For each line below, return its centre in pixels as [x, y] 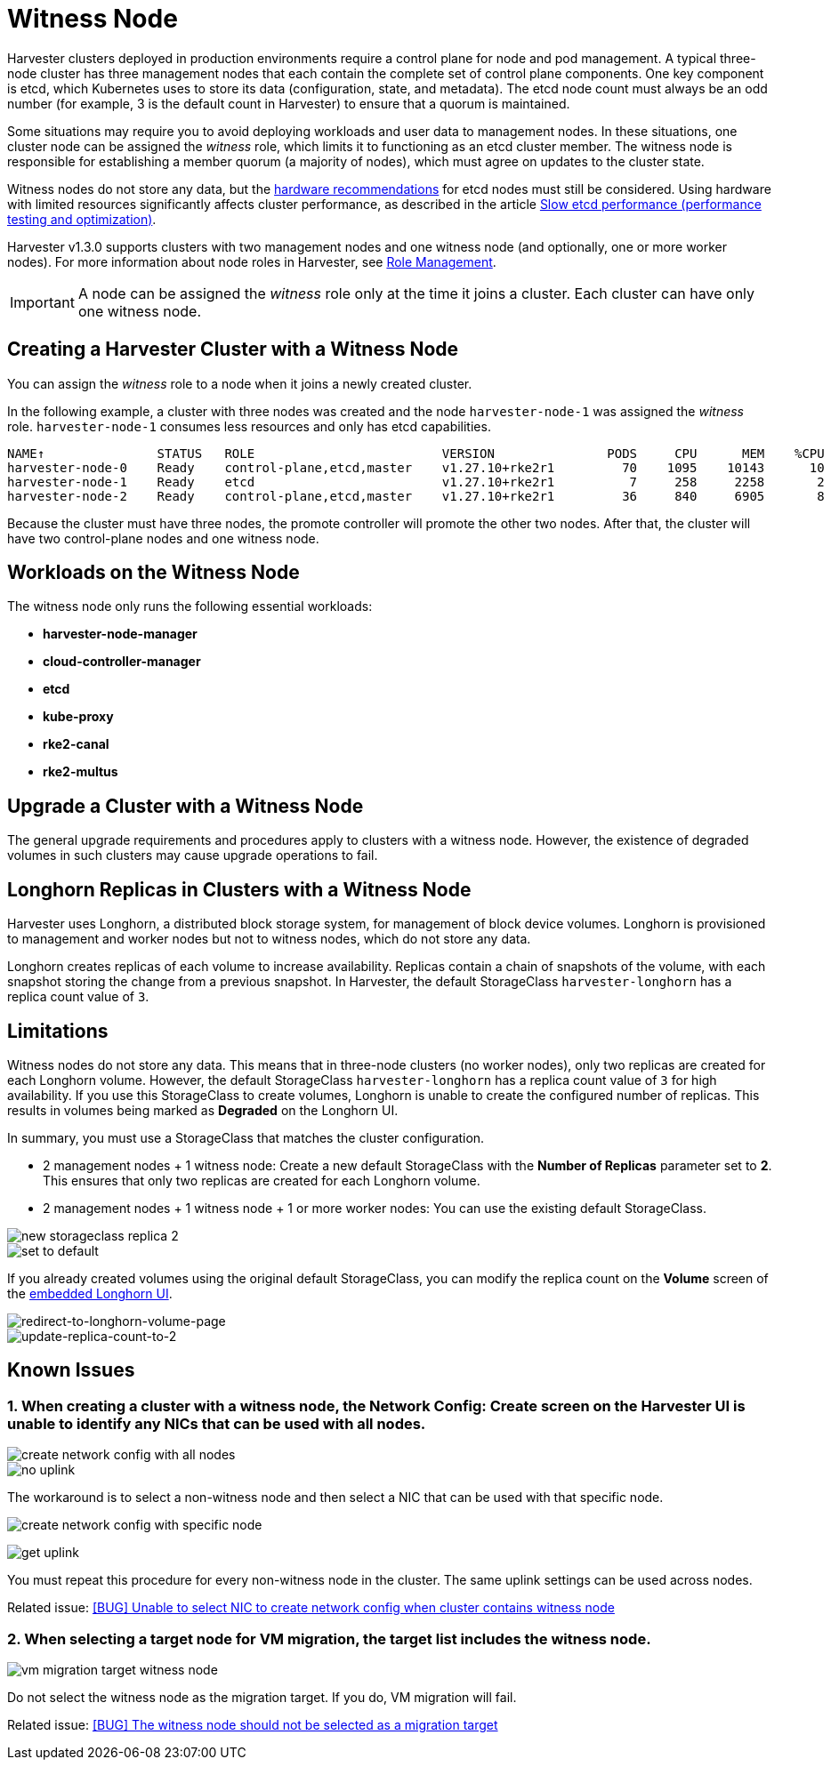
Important [42, 302]
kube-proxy [78, 717]
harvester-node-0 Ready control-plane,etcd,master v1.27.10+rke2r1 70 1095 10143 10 [416, 467]
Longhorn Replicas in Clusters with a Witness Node [239, 889]
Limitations [58, 1031]
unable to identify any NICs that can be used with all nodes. [217, 1423]
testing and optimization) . [82, 219]
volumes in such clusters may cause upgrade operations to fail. [193, 855]
